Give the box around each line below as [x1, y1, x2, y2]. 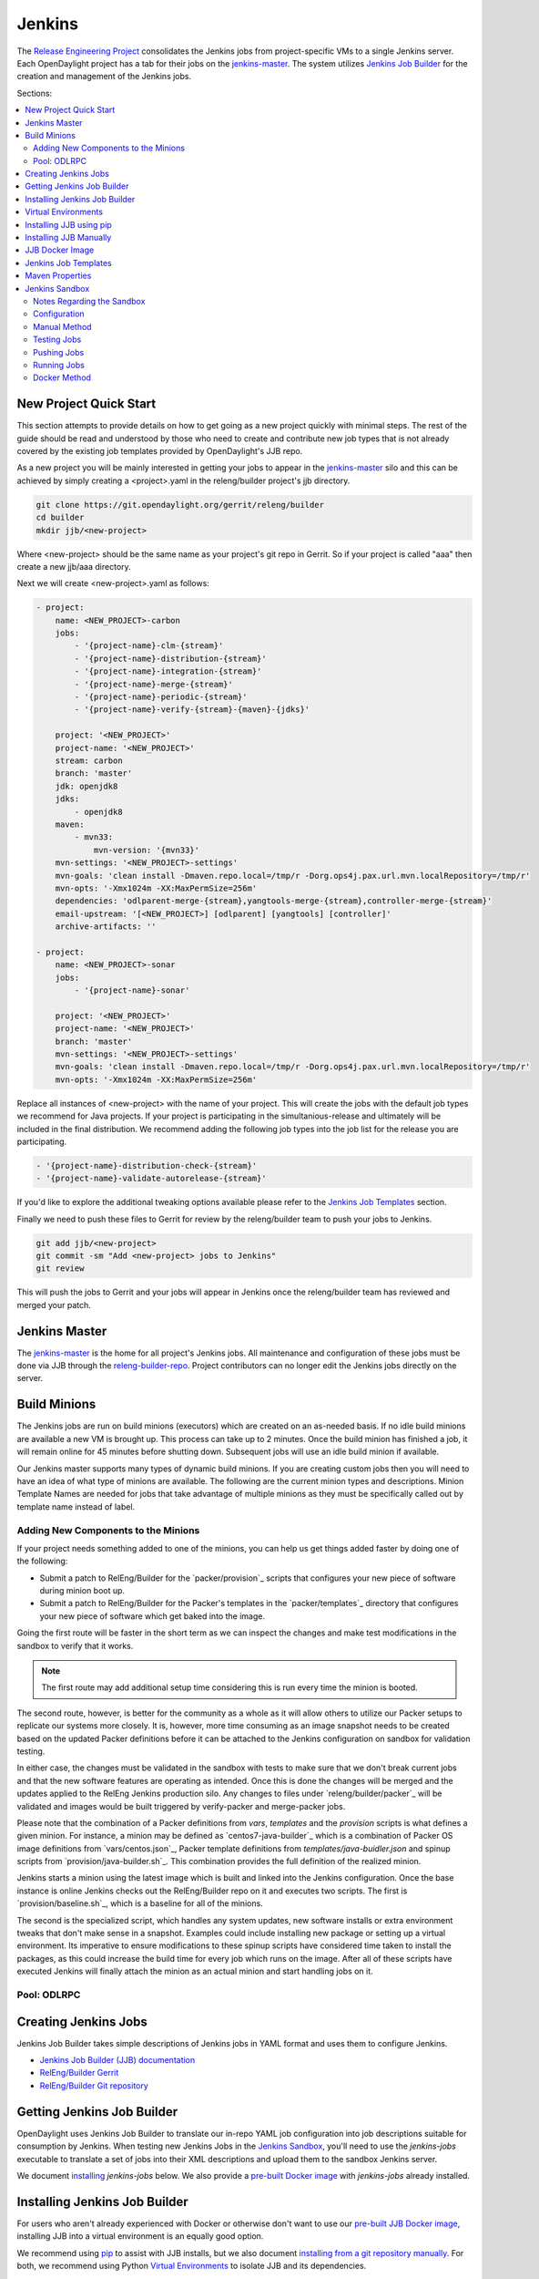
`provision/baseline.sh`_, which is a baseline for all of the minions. [16, 1898, 263, 1909]
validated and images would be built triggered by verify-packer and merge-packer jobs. [16, 1800, 346, 1811]
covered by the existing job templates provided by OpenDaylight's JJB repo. [16, 446, 303, 456]
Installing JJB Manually [25, 232, 112, 243]
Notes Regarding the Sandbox [33, 295, 146, 306]
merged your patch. [16, 1299, 91, 1310]
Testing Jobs [33, 334, 82, 345]
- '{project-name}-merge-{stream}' [74, 679, 234, 689]
